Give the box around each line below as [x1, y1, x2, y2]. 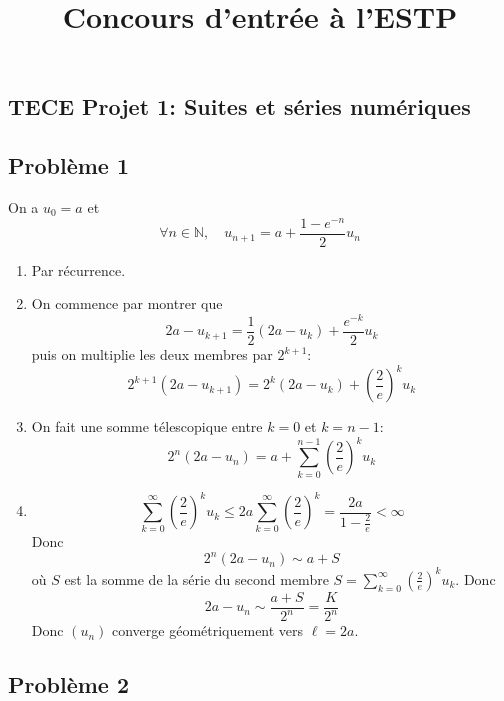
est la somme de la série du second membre [64, 568, 329, 589]
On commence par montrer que [31, 293, 223, 314]
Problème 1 [8, 150, 130, 181]
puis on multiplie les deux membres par [31, 344, 273, 365]
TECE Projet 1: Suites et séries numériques [8, 91, 471, 122]
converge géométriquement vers [111, 620, 304, 641]
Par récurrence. [31, 259, 126, 280]
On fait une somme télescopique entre [31, 416, 263, 437]
